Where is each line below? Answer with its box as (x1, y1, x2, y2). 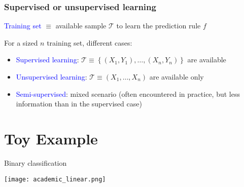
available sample (55, 20, 107, 31)
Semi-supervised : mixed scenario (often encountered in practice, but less (16, 88, 240, 99)
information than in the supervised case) (16, 98, 142, 109)
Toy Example (4, 128, 98, 148)
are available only (149, 71, 204, 82)
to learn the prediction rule (116, 20, 201, 31)
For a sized (4, 37, 38, 48)
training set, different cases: (47, 37, 132, 48)
